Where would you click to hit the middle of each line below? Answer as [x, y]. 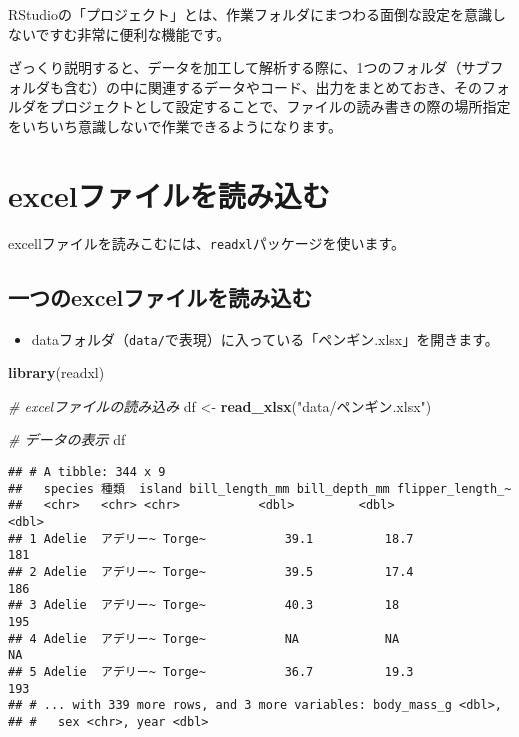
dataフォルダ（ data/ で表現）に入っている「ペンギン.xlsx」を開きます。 [265, 338]
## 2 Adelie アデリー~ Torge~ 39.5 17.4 [211, 571]
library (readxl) [56, 372]
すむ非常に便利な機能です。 [140, 33]
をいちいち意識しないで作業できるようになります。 [175, 125]
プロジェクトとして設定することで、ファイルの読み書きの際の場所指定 [280, 106]
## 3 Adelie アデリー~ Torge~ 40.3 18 [204, 605]
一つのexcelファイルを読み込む [160, 296]
